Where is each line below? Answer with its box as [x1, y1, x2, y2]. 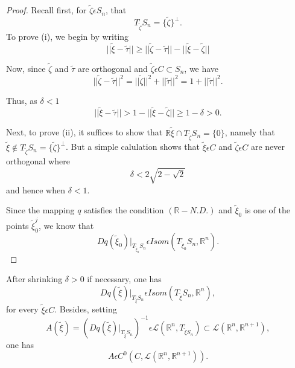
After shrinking [6, 273, 63, 285]
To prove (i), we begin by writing [6, 30, 129, 42]
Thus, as [6, 94, 37, 106]
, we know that [38, 219, 94, 231]
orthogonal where [6, 155, 70, 167]
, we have [184, 62, 219, 74]
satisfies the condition [84, 204, 164, 216]
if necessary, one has [87, 273, 162, 285]
